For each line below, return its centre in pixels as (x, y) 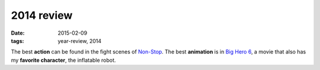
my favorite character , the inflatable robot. (63, 60)
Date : (18, 33)
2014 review (42, 15)
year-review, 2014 (80, 41)
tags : (17, 41)
